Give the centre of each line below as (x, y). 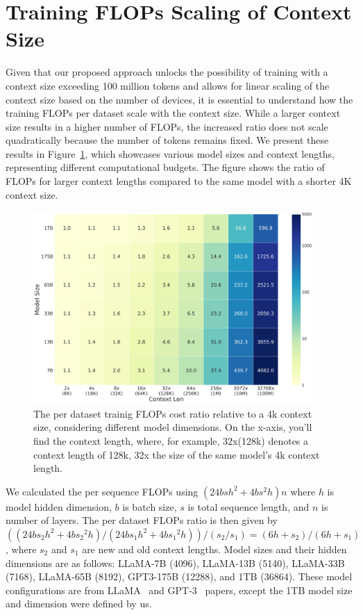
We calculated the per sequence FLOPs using (102, 491)
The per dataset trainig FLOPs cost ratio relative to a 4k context (173, 413)
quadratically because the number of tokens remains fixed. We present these (167, 140)
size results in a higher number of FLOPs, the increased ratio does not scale (167, 126)
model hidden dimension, (59, 506)
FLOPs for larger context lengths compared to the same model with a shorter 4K (179, 181)
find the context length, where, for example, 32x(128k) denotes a (171, 440)
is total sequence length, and (248, 506)
